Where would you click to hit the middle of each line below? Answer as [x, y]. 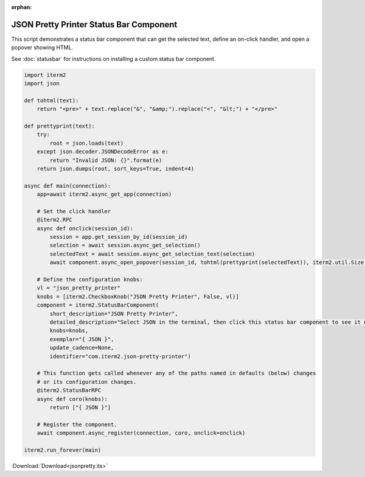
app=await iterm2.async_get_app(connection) [104, 194]
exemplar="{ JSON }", [82, 339]
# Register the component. [77, 424]
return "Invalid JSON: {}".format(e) [106, 160]
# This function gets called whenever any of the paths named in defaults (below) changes [176, 373]
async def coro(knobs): [72, 399]
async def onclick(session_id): [85, 228]
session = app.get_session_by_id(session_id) [119, 237]
